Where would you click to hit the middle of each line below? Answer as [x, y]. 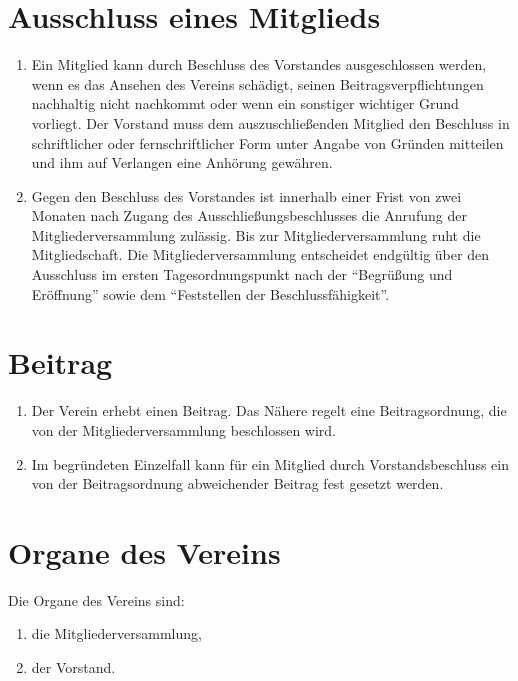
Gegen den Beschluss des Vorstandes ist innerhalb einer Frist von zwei [246, 195]
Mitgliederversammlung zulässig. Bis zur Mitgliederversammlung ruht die [256, 234]
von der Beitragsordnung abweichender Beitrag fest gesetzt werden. [237, 483]
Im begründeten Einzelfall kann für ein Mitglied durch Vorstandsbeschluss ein [270, 463]
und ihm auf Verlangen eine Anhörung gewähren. [182, 162]
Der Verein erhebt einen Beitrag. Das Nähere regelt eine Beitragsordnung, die [269, 410]
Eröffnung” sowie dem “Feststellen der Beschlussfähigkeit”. [210, 293]
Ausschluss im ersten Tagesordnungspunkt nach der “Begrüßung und [242, 274]
